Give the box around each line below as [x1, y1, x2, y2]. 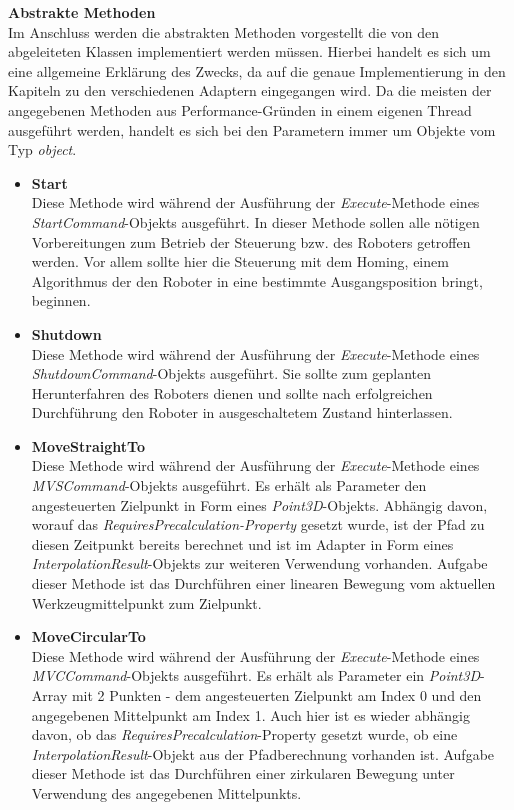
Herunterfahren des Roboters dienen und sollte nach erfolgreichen [31, 382, 433, 403]
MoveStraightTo [31, 435, 145, 456]
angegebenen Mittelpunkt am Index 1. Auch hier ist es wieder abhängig [31, 704, 470, 725]
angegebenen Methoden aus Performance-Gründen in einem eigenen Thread [8, 99, 472, 120]
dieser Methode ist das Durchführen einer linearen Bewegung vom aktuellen [31, 573, 496, 594]
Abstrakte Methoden [8, 2, 156, 22]
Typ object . [8, 139, 77, 160]
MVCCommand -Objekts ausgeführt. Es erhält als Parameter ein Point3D [31, 665, 480, 686]
